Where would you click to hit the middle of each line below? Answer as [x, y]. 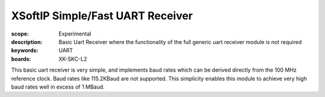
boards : [21, 59]
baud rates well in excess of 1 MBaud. [58, 87]
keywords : [25, 51]
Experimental [75, 34]
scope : [20, 34]
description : [27, 42]
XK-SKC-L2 [73, 59]
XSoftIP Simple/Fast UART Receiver [102, 16]
